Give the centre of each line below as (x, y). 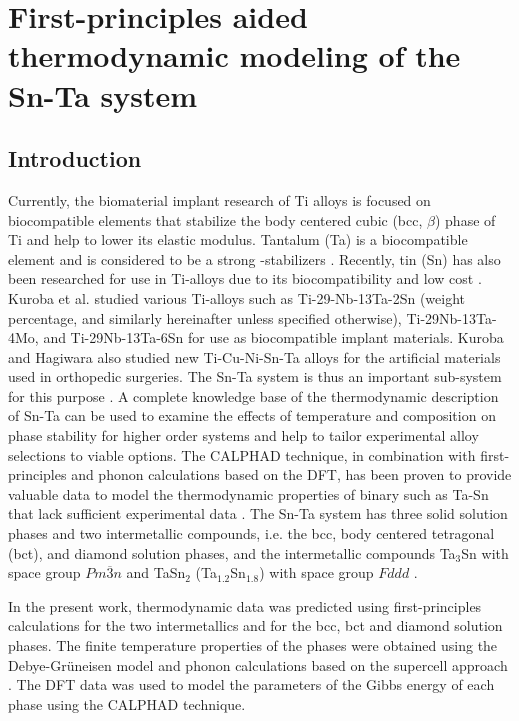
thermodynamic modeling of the (234, 55)
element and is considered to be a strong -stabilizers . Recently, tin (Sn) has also (254, 258)
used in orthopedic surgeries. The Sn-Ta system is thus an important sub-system (255, 376)
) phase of (465, 219)
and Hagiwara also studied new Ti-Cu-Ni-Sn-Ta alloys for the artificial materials (254, 356)
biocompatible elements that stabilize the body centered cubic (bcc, (215, 219)
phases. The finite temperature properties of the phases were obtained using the (253, 645)
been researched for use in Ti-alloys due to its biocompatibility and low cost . (245, 278)
